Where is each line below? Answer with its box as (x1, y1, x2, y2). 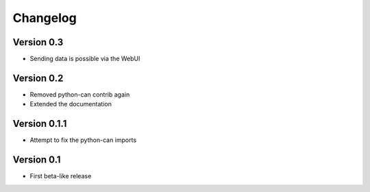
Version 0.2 (12, 72, 64, 84)
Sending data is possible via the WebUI (29, 55, 140, 63)
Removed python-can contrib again (29, 90, 130, 99)
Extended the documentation (29, 100, 112, 108)
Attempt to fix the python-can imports (29, 136, 137, 144)
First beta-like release (29, 172, 92, 180)
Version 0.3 (12, 36, 64, 48)
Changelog (12, 10, 77, 25)
